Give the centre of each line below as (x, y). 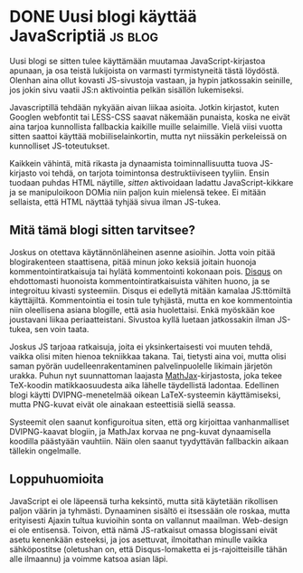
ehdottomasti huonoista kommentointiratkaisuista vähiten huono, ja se (140, 281)
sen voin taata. (62, 329)
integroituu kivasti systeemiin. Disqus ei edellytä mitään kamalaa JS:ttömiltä (150, 291)
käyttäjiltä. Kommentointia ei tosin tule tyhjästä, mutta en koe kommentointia (151, 300)
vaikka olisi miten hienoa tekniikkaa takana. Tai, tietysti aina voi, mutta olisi (148, 356)
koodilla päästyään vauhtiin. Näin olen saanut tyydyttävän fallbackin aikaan (149, 441)
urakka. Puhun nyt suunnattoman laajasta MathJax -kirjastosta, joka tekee (146, 375)
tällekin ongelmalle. (45, 451)
